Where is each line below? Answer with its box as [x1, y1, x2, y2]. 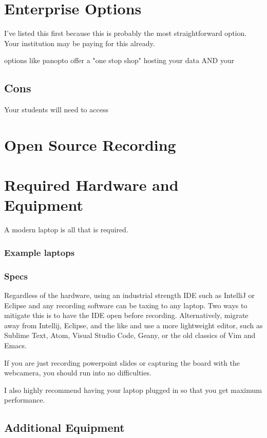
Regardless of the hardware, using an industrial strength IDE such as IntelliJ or [4, 290, 255, 301]
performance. [4, 394, 45, 405]
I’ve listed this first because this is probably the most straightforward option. [4, 28, 247, 38]
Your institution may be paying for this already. [4, 37, 155, 48]
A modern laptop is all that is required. [4, 224, 128, 235]
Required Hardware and [4, 174, 179, 195]
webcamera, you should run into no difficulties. [4, 367, 151, 378]
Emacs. [4, 340, 27, 351]
